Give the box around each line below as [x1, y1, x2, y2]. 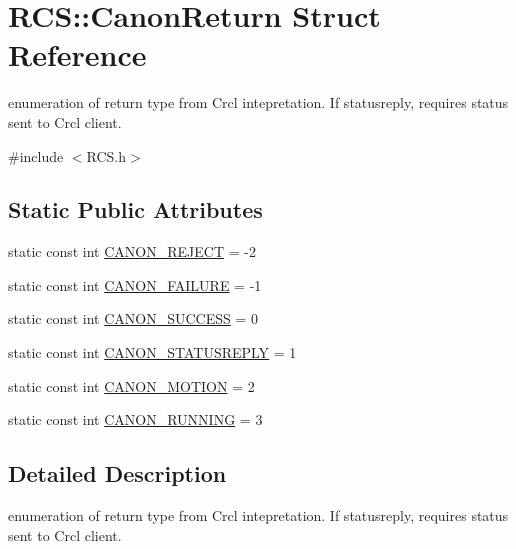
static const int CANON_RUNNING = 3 [8, 409, 263, 430]
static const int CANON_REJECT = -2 [8, 241, 256, 262]
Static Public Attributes [8, 194, 263, 225]
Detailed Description [8, 458, 227, 489]
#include [8, 145, 64, 166]
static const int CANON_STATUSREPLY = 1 [8, 342, 297, 363]
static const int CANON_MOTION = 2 [8, 375, 255, 396]
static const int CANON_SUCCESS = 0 [8, 308, 259, 329]
